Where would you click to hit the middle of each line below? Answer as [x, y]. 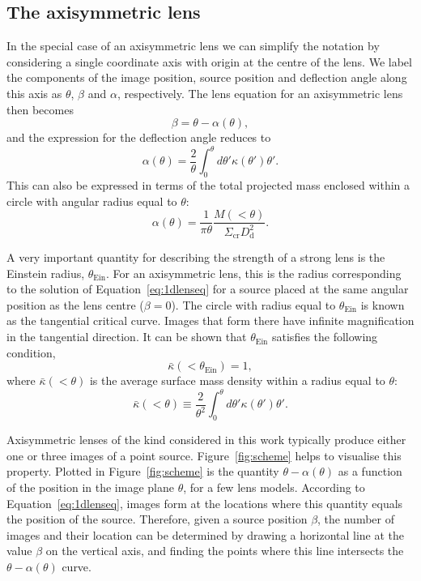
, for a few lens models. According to [274, 487]
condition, [31, 352]
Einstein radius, [46, 273]
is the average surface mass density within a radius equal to [237, 380]
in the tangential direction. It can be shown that [127, 337]
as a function [370, 471]
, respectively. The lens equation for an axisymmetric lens [260, 93]
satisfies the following [325, 337]
